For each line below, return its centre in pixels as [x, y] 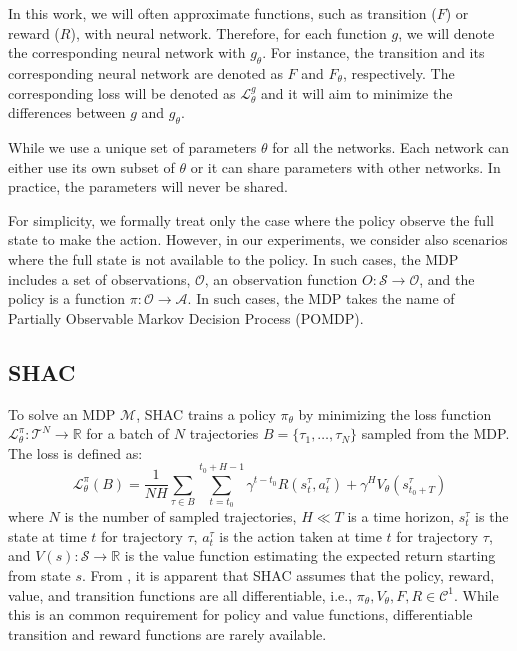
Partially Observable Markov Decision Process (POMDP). [186, 317]
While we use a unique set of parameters [132, 146]
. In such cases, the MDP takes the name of [321, 298]
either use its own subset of [91, 166]
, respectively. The [398, 72]
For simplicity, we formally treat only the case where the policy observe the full [251, 219]
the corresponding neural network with [127, 52]
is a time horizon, [401, 516]
